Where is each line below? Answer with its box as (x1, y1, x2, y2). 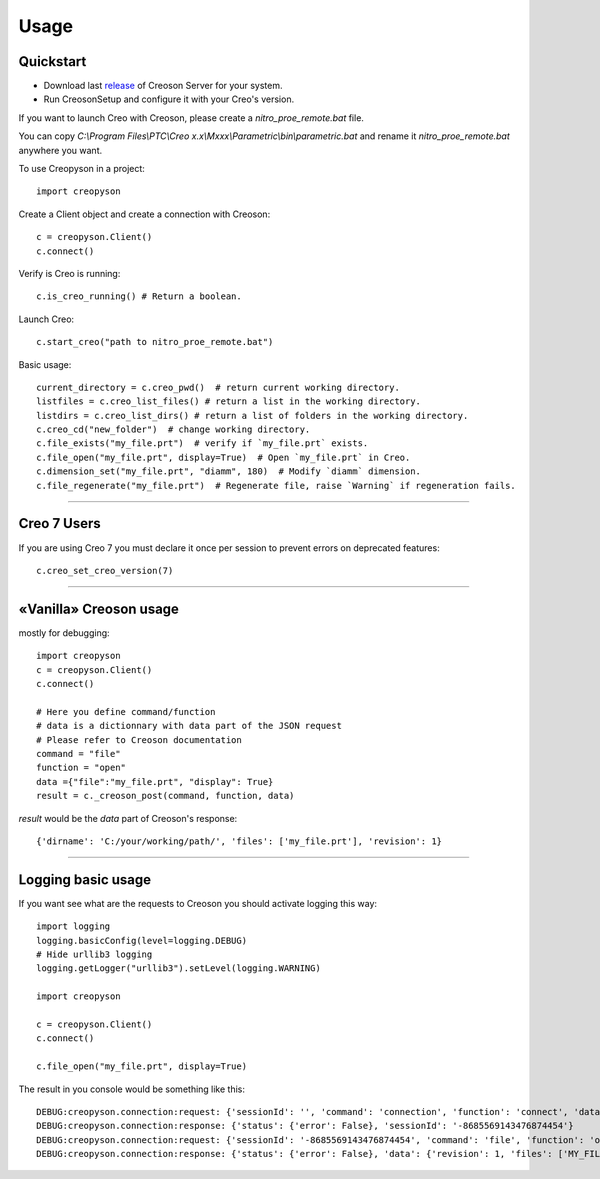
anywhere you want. (18, 144, 103, 156)
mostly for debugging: (18, 626, 110, 639)
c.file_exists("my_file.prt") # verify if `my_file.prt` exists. (36, 438, 369, 449)
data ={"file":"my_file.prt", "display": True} (36, 776, 274, 787)
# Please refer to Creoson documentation (36, 734, 242, 745)
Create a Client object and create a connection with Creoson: (18, 208, 271, 220)
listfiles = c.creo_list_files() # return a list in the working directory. (36, 396, 422, 407)
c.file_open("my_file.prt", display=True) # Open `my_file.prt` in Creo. (36, 451, 411, 463)
